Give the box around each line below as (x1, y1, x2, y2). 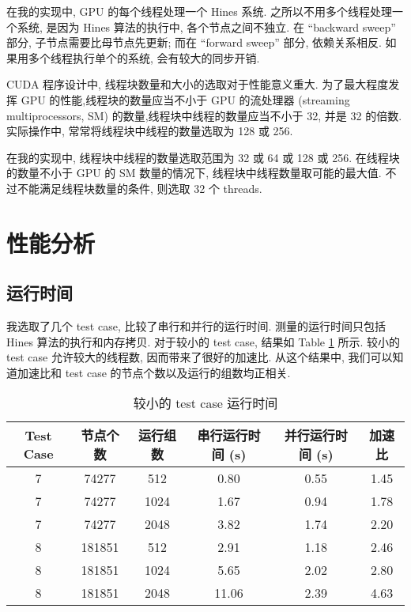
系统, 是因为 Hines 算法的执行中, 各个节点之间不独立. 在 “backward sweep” (17, 18, 396, 35)
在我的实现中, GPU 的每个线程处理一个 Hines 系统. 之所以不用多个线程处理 (6, 3, 393, 19)
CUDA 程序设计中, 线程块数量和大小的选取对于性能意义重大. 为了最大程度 (6, 76, 389, 93)
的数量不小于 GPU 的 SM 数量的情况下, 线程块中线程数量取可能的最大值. (6, 164, 382, 181)
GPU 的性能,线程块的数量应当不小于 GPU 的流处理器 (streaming (21, 91, 350, 108)
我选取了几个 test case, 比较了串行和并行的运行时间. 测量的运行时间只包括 (6, 318, 386, 334)
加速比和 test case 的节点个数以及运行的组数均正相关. (17, 364, 291, 380)
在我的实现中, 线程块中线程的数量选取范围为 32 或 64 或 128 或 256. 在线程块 (6, 149, 400, 165)
